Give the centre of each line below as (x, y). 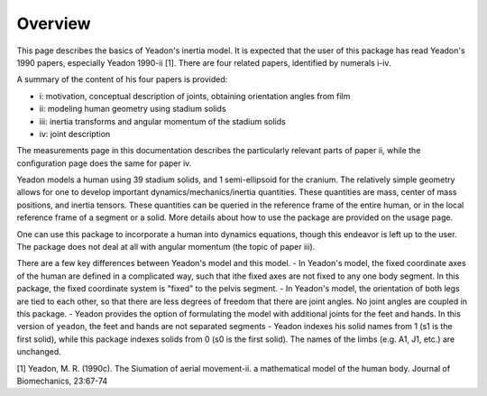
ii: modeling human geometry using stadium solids (133, 109)
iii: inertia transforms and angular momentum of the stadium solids (162, 121)
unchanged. (39, 352)
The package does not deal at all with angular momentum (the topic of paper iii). (166, 247)
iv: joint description (75, 134)
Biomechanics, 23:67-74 (62, 381)
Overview (54, 23)
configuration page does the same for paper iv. (104, 163)
